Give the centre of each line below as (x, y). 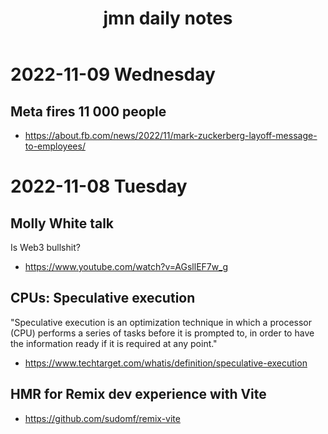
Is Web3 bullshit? (45, 247)
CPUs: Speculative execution (103, 298)
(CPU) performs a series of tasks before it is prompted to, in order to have (162, 333)
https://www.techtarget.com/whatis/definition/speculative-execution (166, 363)
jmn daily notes (168, 18)
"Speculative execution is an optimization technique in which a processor (161, 322)
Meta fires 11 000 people (88, 111)
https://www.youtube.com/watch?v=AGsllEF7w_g (126, 266)
